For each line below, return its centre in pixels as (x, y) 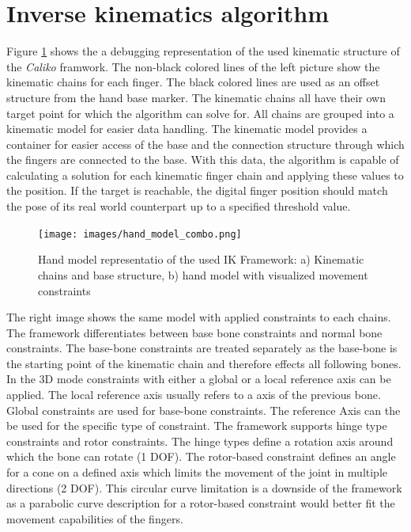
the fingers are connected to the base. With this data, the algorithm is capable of (203, 160)
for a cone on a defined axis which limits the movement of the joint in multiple (197, 472)
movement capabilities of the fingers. (95, 518)
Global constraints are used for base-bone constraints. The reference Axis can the (204, 410)
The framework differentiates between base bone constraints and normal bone (194, 332)
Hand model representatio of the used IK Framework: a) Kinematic (201, 259)
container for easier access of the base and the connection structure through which (205, 144)
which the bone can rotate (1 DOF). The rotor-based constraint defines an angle (201, 456)
